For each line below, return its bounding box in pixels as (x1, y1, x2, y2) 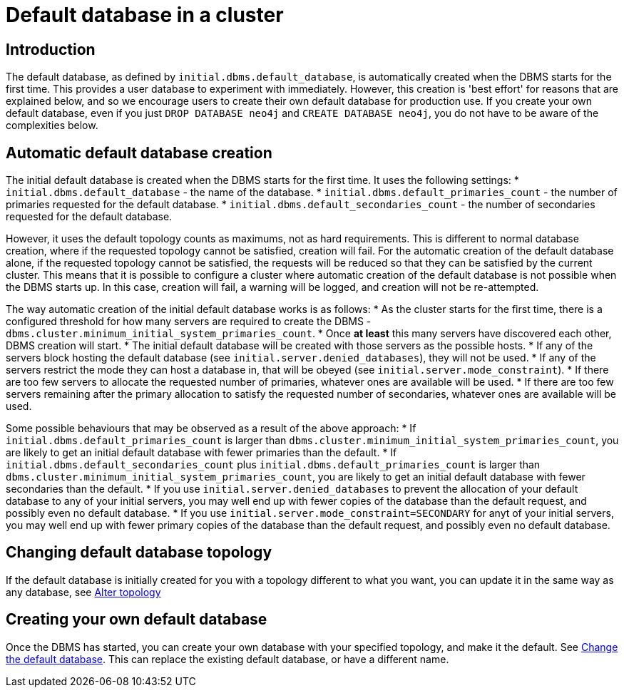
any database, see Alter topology (6, 585, 161, 598)
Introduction (6, 40, 96, 58)
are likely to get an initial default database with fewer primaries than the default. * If (6, 446, 397, 459)
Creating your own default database (6, 610, 267, 629)
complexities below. (6, 119, 98, 132)
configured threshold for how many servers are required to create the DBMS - (6, 315, 372, 328)
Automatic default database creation (6, 143, 272, 162)
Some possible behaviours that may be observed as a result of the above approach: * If (6, 422, 416, 435)
